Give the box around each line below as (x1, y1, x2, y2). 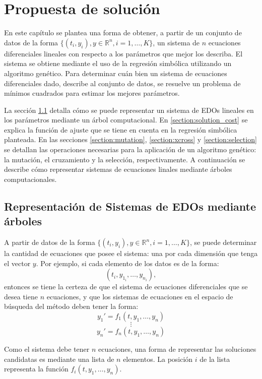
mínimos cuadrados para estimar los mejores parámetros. (4, 88, 180, 98)
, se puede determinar (189, 237, 257, 247)
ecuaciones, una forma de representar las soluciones (98, 344, 256, 354)
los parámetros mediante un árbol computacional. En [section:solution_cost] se (4, 114, 248, 125)
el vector (4, 258, 31, 268)
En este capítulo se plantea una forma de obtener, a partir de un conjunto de (4, 27, 242, 38)
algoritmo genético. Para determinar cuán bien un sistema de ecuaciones (4, 68, 227, 78)
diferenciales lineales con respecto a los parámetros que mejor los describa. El (4, 48, 243, 58)
